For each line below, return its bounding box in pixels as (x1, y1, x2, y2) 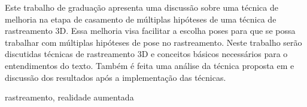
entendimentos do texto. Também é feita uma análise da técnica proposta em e (5, 59, 294, 71)
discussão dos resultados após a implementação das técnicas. (5, 71, 226, 83)
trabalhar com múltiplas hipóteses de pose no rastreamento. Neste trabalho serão (5, 36, 302, 48)
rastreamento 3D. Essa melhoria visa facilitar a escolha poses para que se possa (5, 24, 296, 37)
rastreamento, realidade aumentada (5, 91, 134, 103)
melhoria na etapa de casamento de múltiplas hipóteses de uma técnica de (5, 12, 276, 25)
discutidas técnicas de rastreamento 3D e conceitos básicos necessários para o (5, 48, 288, 60)
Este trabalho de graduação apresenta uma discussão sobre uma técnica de (5, 1, 278, 13)
